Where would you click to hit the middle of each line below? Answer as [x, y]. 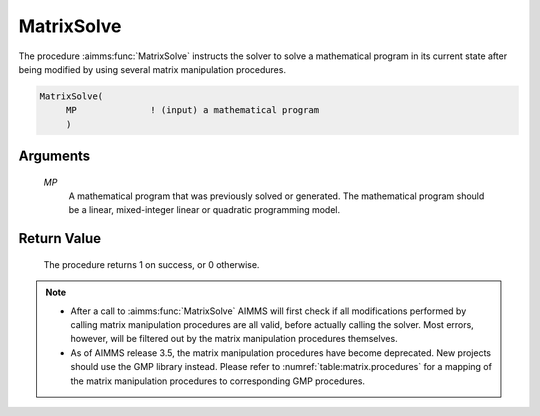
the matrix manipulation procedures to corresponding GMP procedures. [217, 381]
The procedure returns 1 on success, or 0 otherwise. [151, 264]
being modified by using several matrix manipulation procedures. [152, 69]
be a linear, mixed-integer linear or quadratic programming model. [204, 210]
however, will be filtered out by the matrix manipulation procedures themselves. [234, 339]
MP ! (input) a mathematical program [192, 110]
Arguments [54, 156]
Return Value [60, 238]
